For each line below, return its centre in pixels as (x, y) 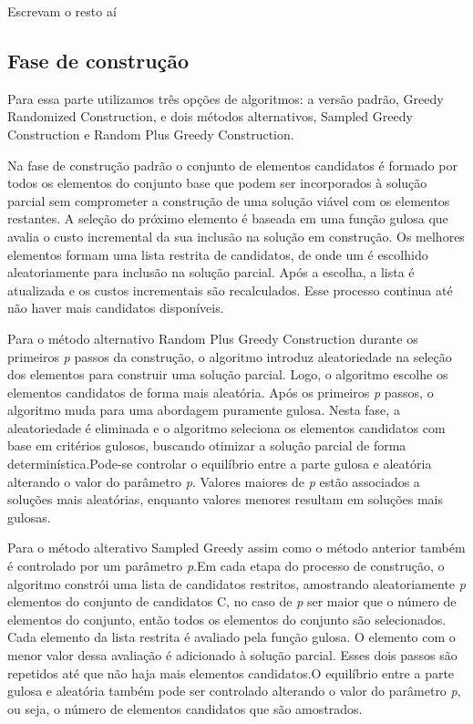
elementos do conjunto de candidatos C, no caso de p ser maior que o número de (232, 601)
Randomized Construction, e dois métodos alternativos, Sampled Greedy (210, 116)
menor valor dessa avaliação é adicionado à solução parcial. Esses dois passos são (232, 655)
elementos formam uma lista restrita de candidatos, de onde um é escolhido (218, 254)
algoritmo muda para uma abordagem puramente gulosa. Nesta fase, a (204, 410)
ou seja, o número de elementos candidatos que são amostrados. (185, 708)
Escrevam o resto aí (62, 11)
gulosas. (29, 517)
